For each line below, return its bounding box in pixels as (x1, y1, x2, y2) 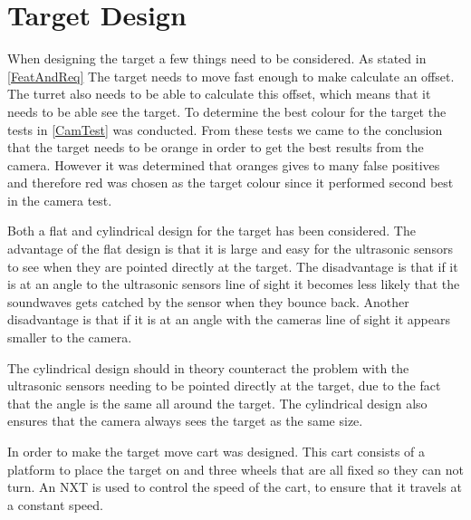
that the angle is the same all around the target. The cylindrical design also (7, 393, 428, 412)
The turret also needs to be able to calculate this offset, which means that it (7, 84, 431, 103)
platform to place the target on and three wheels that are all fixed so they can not (7, 459, 464, 478)
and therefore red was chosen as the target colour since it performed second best (7, 173, 454, 192)
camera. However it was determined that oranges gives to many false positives (7, 155, 440, 174)
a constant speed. (7, 495, 103, 514)
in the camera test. (7, 190, 112, 209)
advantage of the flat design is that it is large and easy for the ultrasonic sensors (7, 239, 453, 258)
